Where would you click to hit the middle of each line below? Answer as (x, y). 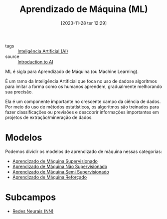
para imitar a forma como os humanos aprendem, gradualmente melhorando (84, 86)
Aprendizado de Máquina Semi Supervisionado (61, 171)
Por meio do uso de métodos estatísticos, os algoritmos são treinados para (82, 106)
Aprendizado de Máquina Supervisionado (55, 161)
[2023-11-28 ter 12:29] (84, 23)
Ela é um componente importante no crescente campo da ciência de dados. (83, 101)
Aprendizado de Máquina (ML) (84, 9)
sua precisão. (19, 91)
